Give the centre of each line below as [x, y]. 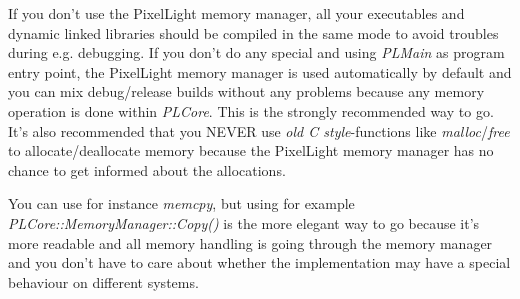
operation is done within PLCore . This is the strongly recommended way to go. [251, 110]
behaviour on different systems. [103, 281]
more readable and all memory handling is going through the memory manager [250, 242]
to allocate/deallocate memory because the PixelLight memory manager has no [251, 150]
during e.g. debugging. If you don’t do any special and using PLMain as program [256, 52]
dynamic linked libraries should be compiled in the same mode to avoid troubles [253, 32]
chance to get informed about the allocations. [147, 169]
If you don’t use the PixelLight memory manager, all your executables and [236, 13]
